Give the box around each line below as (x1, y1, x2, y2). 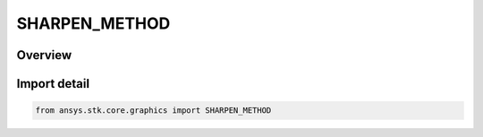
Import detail (16, 76, 89, 91)
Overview (16, 47, 72, 63)
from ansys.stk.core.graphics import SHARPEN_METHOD (35, 106, 272, 116)
